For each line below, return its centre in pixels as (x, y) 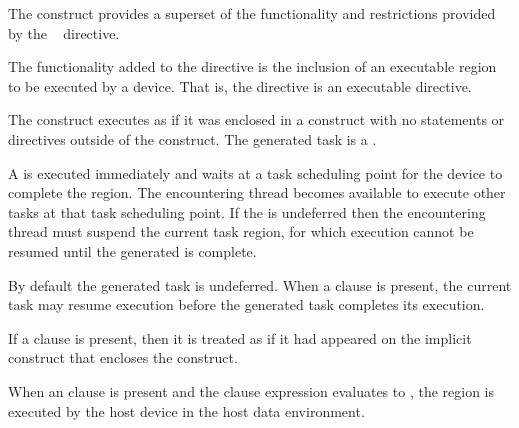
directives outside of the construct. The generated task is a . (192, 138)
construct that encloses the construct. (123, 357)
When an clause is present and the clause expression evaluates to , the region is (251, 390)
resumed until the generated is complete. (132, 250)
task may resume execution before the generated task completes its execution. (246, 304)
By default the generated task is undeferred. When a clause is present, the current (260, 284)
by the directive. (64, 32)
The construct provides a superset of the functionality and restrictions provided (252, 13)
